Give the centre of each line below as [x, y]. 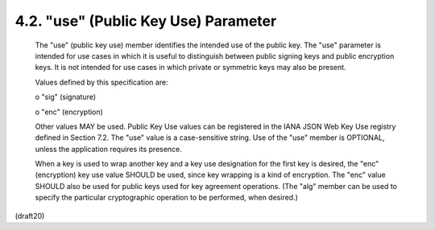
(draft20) [30, 216]
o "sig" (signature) [66, 97]
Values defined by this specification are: [101, 82]
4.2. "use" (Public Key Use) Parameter [146, 21]
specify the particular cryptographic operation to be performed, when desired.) [166, 198]
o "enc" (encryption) [69, 112]
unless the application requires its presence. [109, 149]
